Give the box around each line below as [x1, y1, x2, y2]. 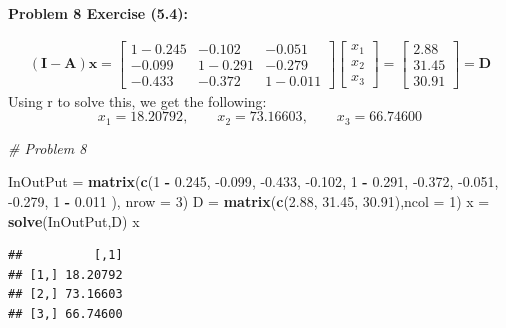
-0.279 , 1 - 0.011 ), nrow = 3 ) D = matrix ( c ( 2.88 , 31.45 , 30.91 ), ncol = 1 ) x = [8, 190, 490, 211]
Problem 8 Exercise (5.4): [8, 3, 189, 23]
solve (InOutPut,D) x [8, 210, 140, 231]
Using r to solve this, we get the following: [8, 90, 267, 111]
